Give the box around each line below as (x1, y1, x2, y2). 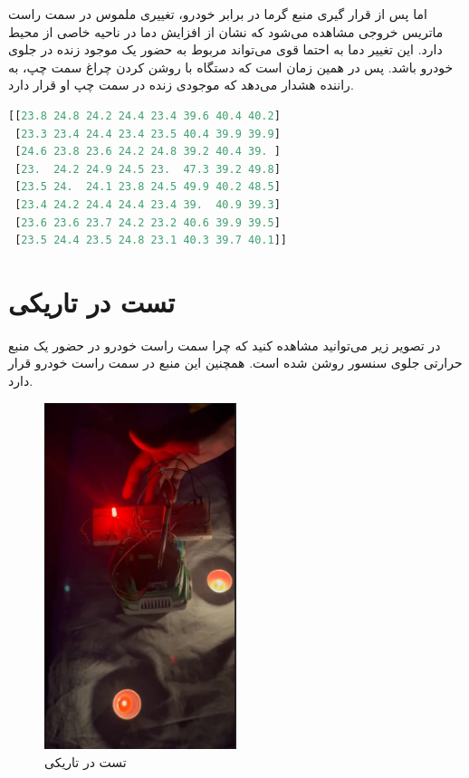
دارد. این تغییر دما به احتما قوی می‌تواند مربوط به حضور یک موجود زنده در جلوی (8, 40, 443, 59)
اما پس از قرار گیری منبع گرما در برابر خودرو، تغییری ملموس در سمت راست (8, 5, 427, 23)
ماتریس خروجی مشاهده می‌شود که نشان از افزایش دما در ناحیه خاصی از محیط (8, 22, 444, 41)
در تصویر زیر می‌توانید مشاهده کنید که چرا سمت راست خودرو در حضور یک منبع (8, 335, 441, 354)
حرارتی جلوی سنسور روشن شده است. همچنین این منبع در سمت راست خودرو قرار (8, 353, 463, 372)
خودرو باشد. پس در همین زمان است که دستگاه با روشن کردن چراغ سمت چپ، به (8, 57, 454, 76)
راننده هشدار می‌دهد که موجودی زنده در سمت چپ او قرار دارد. (8, 75, 354, 94)
